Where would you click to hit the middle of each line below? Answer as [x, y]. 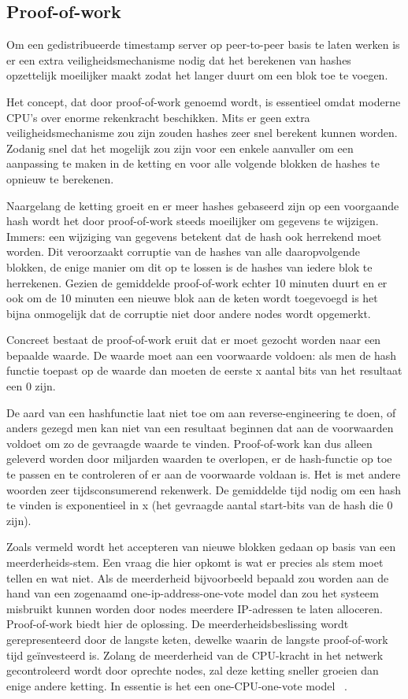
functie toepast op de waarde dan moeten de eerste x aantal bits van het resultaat [204, 370]
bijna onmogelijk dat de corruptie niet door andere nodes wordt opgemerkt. [189, 313]
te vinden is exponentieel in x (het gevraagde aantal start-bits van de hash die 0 [200, 505]
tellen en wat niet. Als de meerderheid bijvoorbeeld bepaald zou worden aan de [198, 577]
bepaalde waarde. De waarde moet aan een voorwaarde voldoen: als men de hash [202, 355]
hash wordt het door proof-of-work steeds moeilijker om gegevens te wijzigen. [193, 221]
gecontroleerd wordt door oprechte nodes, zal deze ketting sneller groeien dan [193, 670]
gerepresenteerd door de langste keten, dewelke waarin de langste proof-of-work [197, 639]
